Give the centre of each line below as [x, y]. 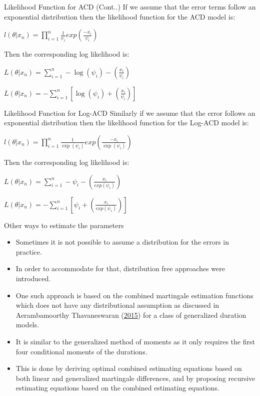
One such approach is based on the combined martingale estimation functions [134, 295]
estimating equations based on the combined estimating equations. [117, 388]
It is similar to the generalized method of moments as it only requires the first [135, 341]
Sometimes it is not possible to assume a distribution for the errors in [122, 242]
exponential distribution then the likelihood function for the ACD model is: [120, 16]
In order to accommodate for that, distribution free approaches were [120, 268]
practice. [29, 251]
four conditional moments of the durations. [81, 351]
